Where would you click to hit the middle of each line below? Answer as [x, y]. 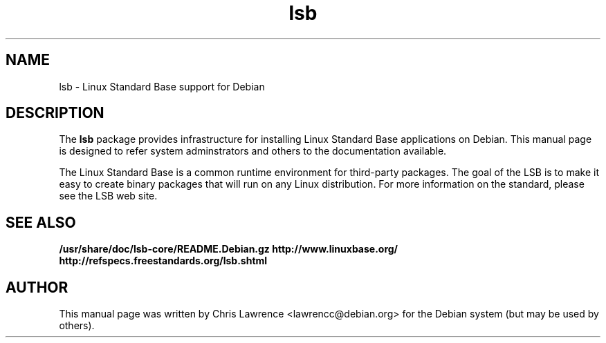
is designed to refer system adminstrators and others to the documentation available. [253, 151]
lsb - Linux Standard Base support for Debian [162, 86]
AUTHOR [37, 287]
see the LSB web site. [108, 196]
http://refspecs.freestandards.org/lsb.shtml [163, 261]
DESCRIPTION [55, 113]
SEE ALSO [41, 222]
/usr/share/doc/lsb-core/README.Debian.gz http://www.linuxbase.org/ [229, 249]
